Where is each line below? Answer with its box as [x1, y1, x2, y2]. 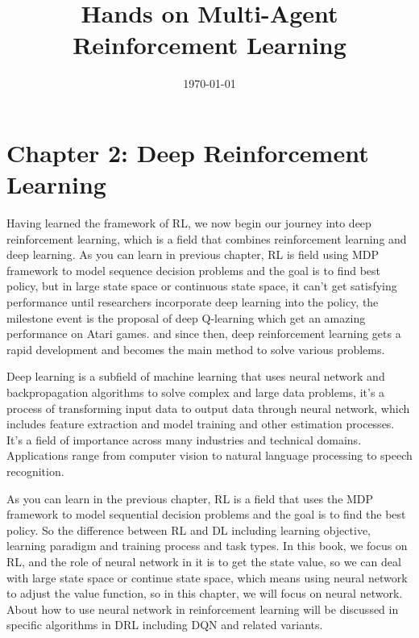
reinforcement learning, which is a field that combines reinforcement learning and [6, 230, 407, 247]
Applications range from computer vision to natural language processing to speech [6, 447, 413, 464]
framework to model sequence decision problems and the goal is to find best [6, 261, 381, 278]
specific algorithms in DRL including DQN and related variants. [6, 616, 323, 633]
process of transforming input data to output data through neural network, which [6, 399, 410, 416]
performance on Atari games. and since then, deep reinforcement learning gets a [6, 325, 401, 342]
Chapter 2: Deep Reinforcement [6, 136, 369, 169]
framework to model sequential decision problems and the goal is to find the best [6, 506, 406, 523]
